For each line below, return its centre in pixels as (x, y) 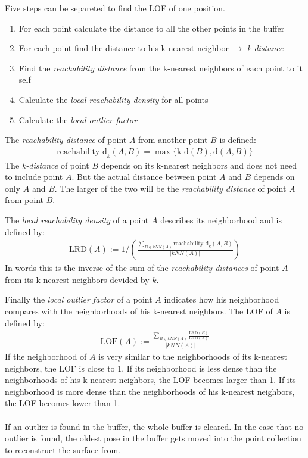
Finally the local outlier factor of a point (79, 299)
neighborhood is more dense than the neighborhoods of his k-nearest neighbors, (150, 391)
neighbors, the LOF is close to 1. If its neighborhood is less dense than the (141, 368)
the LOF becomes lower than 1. (63, 403)
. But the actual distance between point (144, 177)
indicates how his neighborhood (222, 299)
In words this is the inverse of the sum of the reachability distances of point (142, 268)
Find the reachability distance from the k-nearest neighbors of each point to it (161, 68)
